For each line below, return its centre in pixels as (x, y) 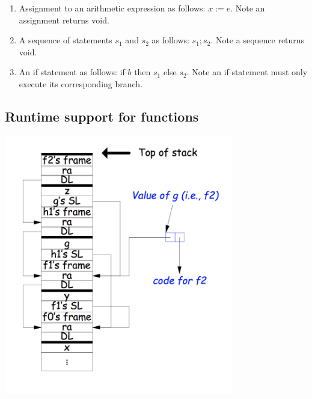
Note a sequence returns (260, 40)
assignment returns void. (64, 20)
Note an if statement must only (250, 72)
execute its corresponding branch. (81, 83)
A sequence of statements (66, 40)
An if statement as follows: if (72, 72)
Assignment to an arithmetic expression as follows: (112, 8)
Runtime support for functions (102, 116)
